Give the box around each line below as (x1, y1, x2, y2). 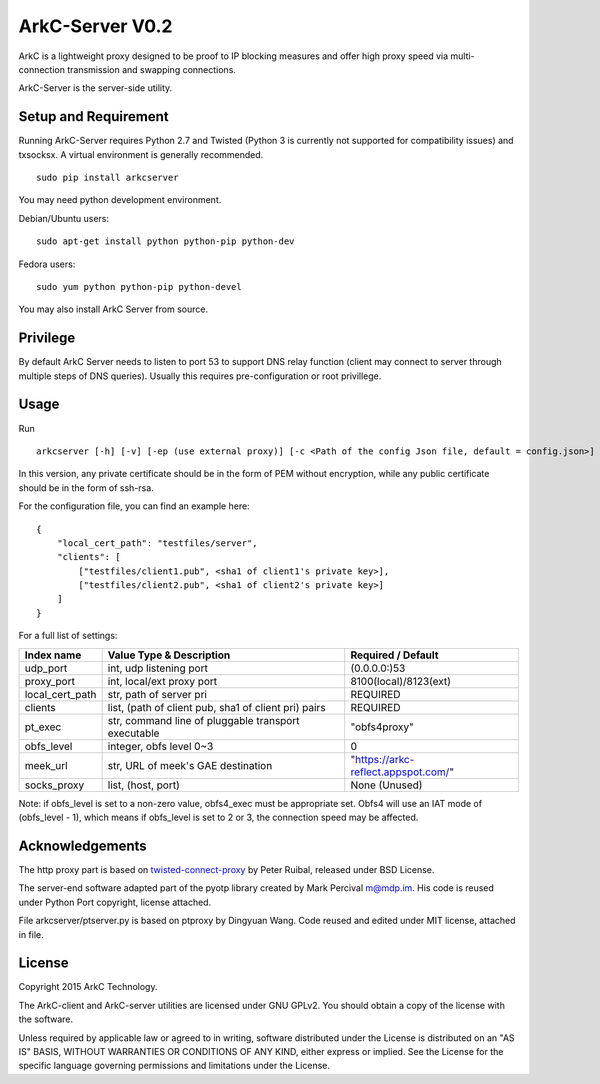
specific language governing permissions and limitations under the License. (18, 1060, 330, 1072)
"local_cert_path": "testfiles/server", (56, 537, 259, 549)
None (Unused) (350, 778, 423, 792)
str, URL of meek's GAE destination (107, 758, 273, 772)
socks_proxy (24, 778, 85, 792)
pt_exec (24, 720, 62, 734)
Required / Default (350, 648, 439, 662)
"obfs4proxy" (350, 720, 414, 734)
